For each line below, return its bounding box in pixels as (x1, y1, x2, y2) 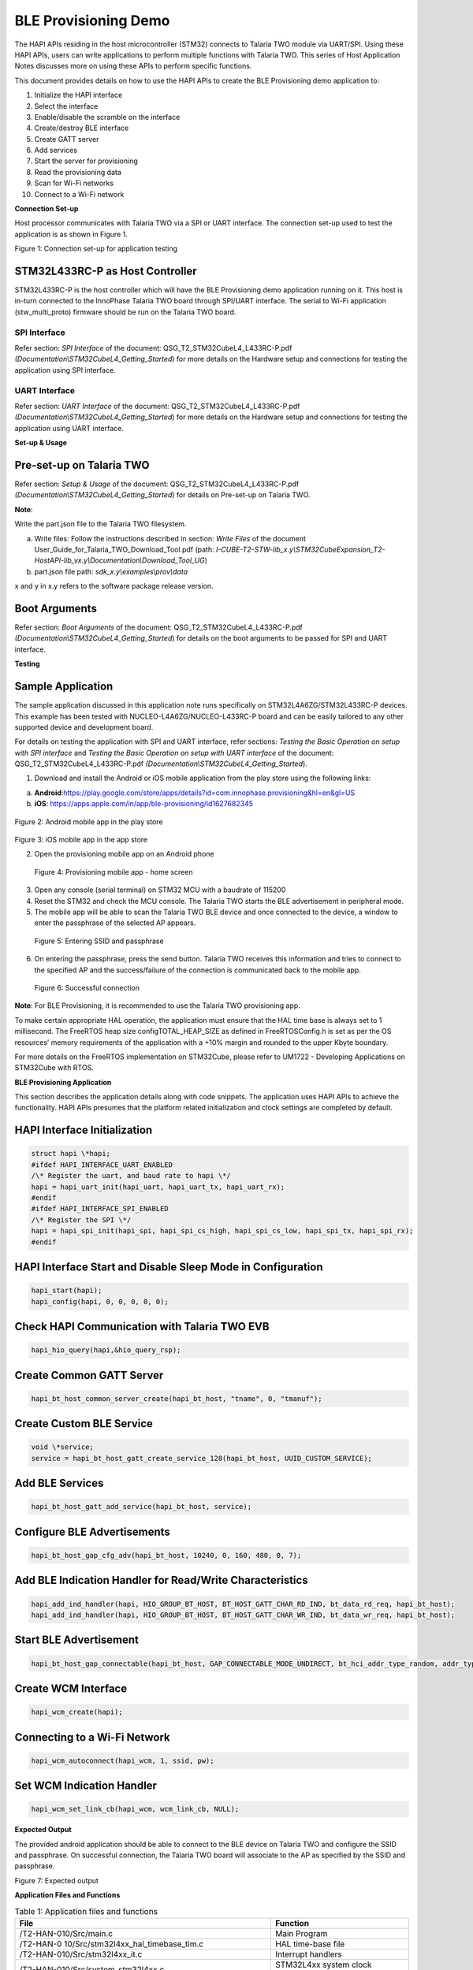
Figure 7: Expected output (14, 1875, 99, 1885)
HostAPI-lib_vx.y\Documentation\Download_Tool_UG (34, 556, 205, 565)
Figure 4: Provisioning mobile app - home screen (34, 867, 193, 876)
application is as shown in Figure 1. (14, 229, 128, 239)
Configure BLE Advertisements (14, 1525, 171, 1538)
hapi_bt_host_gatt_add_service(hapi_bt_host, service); (31, 1502, 252, 1511)
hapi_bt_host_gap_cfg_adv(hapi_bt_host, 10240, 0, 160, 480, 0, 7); (31, 1551, 302, 1559)
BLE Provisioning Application (14, 1077, 112, 1087)
